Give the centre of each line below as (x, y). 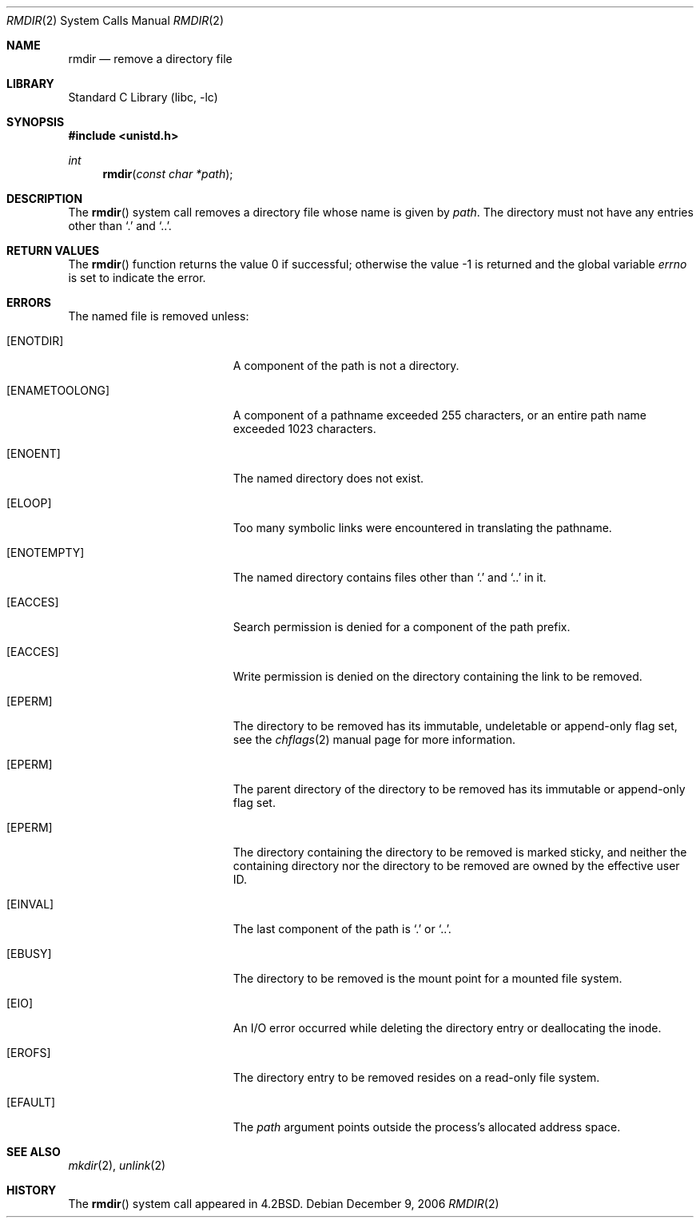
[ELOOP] (29, 503)
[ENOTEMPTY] (46, 552)
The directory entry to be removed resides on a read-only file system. (416, 1077)
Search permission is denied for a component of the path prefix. (402, 627)
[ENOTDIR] (35, 341)
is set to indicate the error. (137, 278)
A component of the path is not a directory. (346, 366)
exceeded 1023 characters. (304, 429)
